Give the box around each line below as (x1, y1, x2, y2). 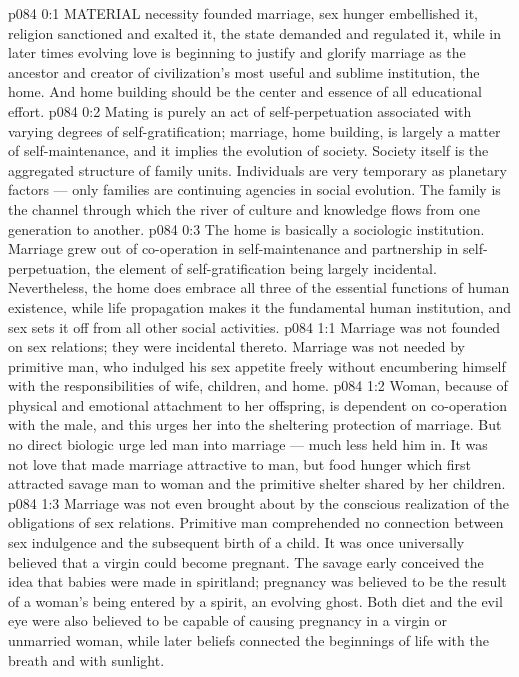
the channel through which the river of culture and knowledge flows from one (8, 198, 481, 219)
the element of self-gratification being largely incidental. (95, 257, 437, 278)
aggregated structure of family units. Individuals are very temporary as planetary (8, 159, 507, 180)
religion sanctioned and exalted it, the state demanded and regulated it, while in (8, 22, 501, 43)
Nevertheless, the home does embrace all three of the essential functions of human (8, 277, 510, 298)
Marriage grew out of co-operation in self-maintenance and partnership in (8, 238, 459, 259)
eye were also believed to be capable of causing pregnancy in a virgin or (8, 610, 447, 631)
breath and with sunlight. (8, 649, 165, 670)
